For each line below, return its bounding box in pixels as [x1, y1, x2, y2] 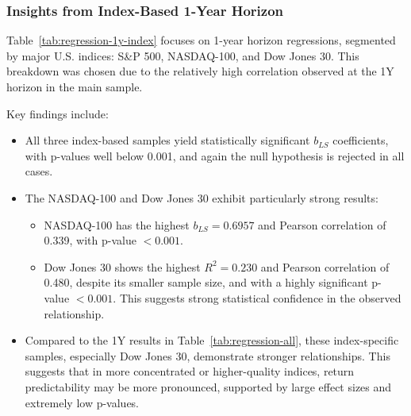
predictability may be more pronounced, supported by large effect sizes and [25, 378, 392, 395]
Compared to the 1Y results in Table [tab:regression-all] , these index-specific [25, 332, 399, 349]
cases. [25, 163, 53, 179]
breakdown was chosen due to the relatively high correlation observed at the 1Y [6, 63, 394, 79]
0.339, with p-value [44, 232, 136, 248]
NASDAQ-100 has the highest [44, 216, 190, 233]
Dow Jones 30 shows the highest [44, 258, 201, 275]
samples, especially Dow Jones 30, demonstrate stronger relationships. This [25, 347, 390, 364]
